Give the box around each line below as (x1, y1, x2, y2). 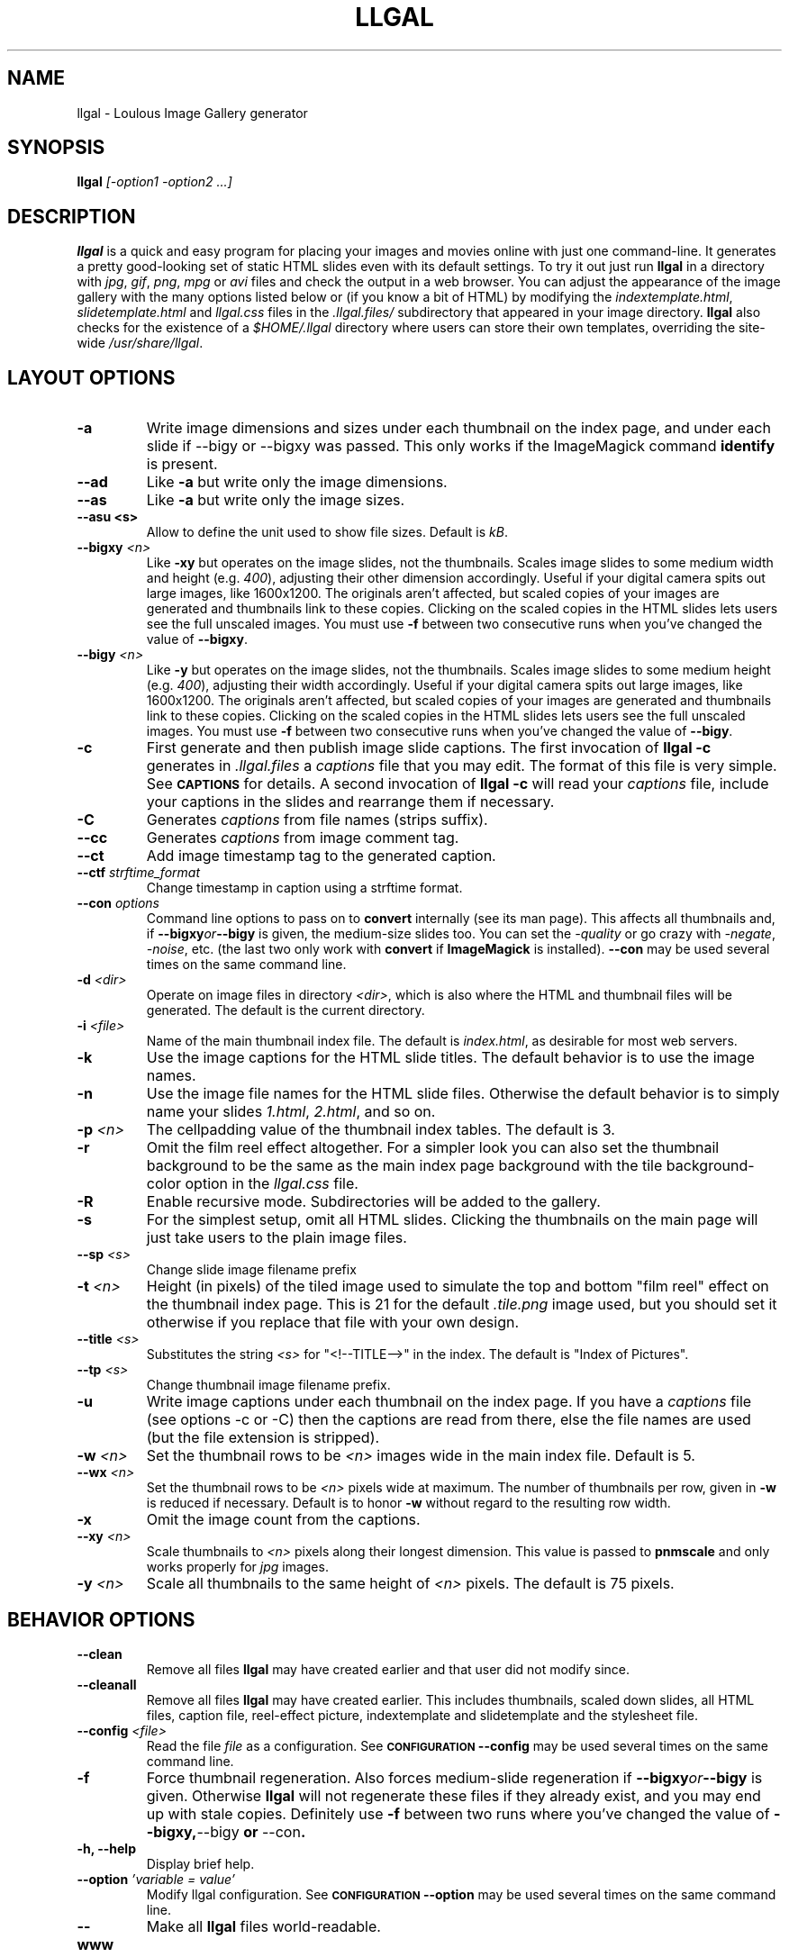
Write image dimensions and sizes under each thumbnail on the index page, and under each (146, 419, 771, 438)
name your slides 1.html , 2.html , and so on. (146, 1102, 436, 1121)
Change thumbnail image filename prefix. (146, 1377, 391, 1393)
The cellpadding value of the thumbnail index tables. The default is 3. (146, 1120, 615, 1139)
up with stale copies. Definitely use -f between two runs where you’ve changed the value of (146, 1804, 770, 1823)
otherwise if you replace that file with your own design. (146, 1313, 520, 1332)
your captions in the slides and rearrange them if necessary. (146, 793, 555, 811)
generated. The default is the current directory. (146, 1002, 425, 1019)
